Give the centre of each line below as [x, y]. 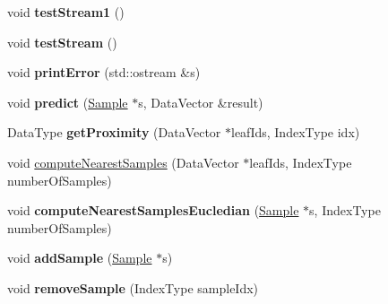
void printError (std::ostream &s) [104, 72]
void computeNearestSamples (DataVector [123, 162]
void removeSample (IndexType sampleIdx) [133, 287]
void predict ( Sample [68, 102]
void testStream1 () [66, 12]
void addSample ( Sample [80, 258]
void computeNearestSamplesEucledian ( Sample [153, 210]
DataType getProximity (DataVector [114, 132]
